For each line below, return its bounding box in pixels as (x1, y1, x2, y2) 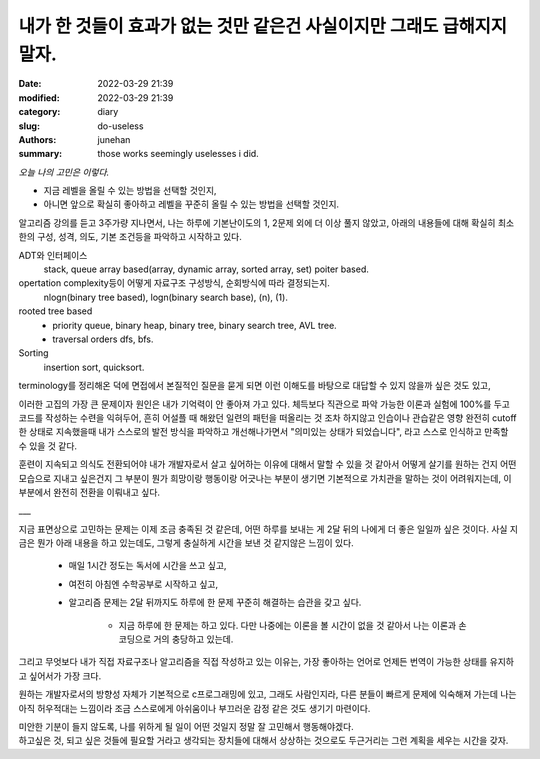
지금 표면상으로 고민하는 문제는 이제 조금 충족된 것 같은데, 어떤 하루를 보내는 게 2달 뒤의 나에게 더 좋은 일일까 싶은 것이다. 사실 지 (18, 523, 519, 535)
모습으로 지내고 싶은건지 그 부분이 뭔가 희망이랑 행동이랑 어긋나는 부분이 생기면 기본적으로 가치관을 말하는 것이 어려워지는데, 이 (18, 472, 512, 484)
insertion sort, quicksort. (43, 361, 145, 373)
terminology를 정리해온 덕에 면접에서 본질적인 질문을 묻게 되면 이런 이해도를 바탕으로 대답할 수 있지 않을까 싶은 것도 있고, (18, 380, 491, 392)
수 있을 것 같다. (18, 440, 78, 452)
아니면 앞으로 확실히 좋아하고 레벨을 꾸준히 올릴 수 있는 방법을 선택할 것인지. (43, 198, 340, 210)
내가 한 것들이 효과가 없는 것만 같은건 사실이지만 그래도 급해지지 (18, 15, 507, 37)
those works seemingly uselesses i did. (97, 148, 259, 160)
